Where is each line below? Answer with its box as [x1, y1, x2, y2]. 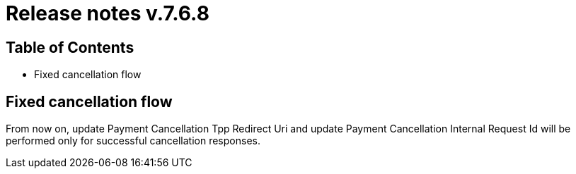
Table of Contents [6, 38, 134, 56]
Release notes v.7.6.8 [6, 1, 209, 25]
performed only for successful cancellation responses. [6, 135, 260, 147]
